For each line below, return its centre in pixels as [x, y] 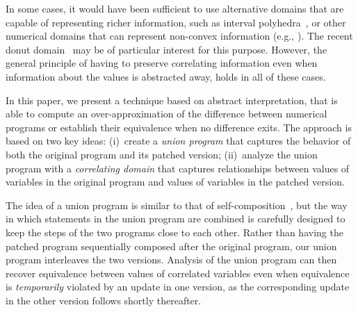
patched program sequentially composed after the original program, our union [171, 246]
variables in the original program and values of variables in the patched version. [175, 182]
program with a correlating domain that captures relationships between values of [178, 168]
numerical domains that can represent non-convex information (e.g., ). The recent [179, 36]
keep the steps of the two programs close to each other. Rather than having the [174, 232]
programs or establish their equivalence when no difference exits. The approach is [179, 127]
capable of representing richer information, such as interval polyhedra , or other [176, 22]
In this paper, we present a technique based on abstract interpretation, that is [172, 100]
